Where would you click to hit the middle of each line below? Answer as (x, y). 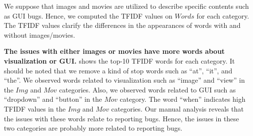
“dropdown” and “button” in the (53, 99)
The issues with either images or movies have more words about (115, 51)
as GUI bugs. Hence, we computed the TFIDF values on (88, 15)
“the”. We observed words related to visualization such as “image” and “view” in (125, 80)
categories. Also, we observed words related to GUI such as (148, 89)
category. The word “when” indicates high (183, 99)
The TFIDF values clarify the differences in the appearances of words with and (122, 25)
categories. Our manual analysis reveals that (177, 108)
